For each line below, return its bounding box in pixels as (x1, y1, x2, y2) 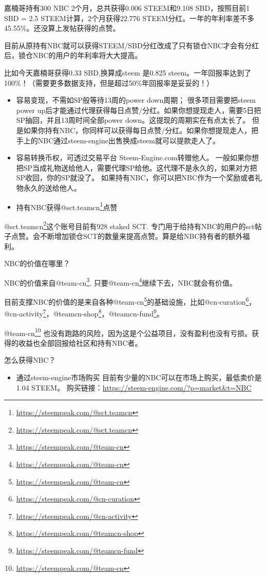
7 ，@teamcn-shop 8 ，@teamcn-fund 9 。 (43, 307, 164, 319)
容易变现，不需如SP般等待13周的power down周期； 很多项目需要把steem (16, 95, 256, 105)
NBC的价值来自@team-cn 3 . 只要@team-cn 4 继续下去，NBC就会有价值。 (4, 275, 237, 288)
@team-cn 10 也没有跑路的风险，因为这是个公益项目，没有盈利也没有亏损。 (4, 326, 252, 338)
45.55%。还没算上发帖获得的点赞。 (4, 23, 120, 33)
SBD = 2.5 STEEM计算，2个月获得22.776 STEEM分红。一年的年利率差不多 (4, 12, 255, 23)
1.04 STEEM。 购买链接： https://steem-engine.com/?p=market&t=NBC (16, 382, 252, 393)
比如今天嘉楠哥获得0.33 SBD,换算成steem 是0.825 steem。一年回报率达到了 (4, 67, 252, 78)
